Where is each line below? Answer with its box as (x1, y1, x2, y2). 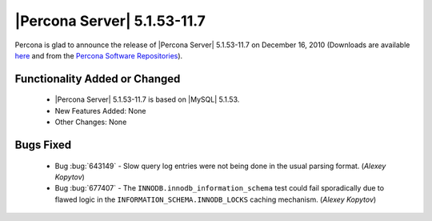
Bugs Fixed (14, 138, 72, 151)
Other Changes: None (54, 117, 127, 127)
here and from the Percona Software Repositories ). (14, 50, 183, 60)
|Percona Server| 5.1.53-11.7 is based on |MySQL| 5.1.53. (54, 94, 240, 104)
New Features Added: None (54, 106, 146, 115)
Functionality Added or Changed (14, 72, 181, 86)
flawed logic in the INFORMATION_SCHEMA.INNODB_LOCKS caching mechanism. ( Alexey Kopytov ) (54, 195, 377, 204)
